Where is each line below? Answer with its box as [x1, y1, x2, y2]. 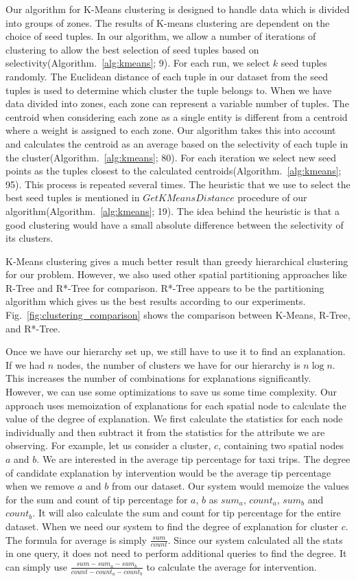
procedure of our [237, 190, 307, 205]
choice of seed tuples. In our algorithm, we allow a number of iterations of [5, 29, 316, 43]
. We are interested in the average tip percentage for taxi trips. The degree [36, 452, 351, 466]
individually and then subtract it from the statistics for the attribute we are [5, 424, 325, 439]
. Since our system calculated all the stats [167, 532, 343, 547]
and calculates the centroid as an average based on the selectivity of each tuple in [5, 136, 348, 150]
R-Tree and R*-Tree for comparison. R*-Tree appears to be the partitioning [5, 280, 324, 295]
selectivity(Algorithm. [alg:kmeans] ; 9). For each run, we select [5, 56, 270, 70]
